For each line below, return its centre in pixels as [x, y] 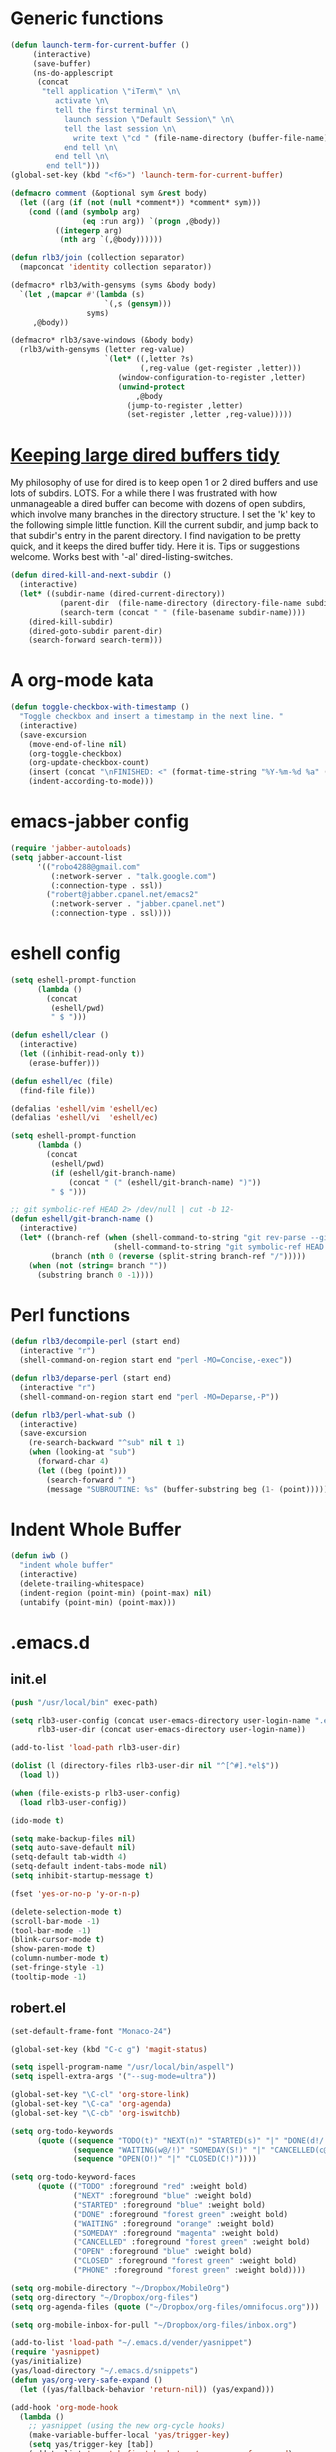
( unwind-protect [151, 387]
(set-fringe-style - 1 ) [57, 1968]
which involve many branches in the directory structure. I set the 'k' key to [163, 514]
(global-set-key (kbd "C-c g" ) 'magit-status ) [109, 2049]
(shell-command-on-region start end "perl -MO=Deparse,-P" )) [149, 1397]
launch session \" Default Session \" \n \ [149, 119]
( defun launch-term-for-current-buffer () [100, 45]
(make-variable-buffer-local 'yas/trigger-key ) [129, 2435]
